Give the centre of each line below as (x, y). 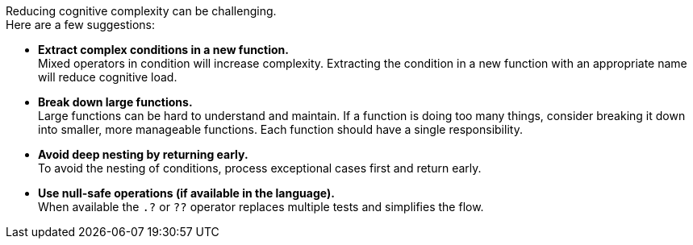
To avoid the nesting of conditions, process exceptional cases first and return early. (260, 168)
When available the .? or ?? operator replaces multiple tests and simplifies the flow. (261, 207)
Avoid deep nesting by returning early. (143, 154)
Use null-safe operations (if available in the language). (186, 193)
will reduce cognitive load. (108, 77)
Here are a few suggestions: (81, 25)
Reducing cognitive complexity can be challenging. (141, 11)
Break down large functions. (115, 102)
